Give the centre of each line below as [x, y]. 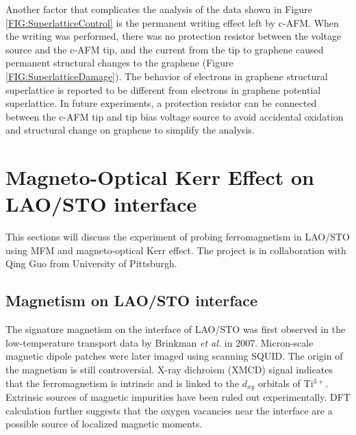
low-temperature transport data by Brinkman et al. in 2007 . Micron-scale [160, 342]
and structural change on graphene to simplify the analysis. [130, 130]
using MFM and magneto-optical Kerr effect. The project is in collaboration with [176, 250]
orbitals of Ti [285, 383]
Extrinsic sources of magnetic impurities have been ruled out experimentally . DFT [178, 397]
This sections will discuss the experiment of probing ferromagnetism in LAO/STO [178, 237]
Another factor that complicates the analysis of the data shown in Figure [159, 9]
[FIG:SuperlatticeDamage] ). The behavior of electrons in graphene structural [167, 76]
